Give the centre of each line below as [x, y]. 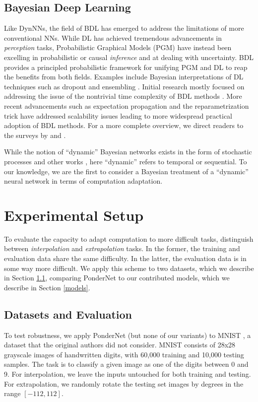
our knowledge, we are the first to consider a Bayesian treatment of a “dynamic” [126, 171]
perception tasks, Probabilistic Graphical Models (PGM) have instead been [118, 47]
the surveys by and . [35, 135]
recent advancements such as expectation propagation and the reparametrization [127, 105]
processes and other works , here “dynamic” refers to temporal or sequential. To [126, 161]
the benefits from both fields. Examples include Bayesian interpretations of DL [124, 77]
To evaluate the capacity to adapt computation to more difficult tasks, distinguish [129, 238]
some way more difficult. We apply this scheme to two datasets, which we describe [129, 268]
